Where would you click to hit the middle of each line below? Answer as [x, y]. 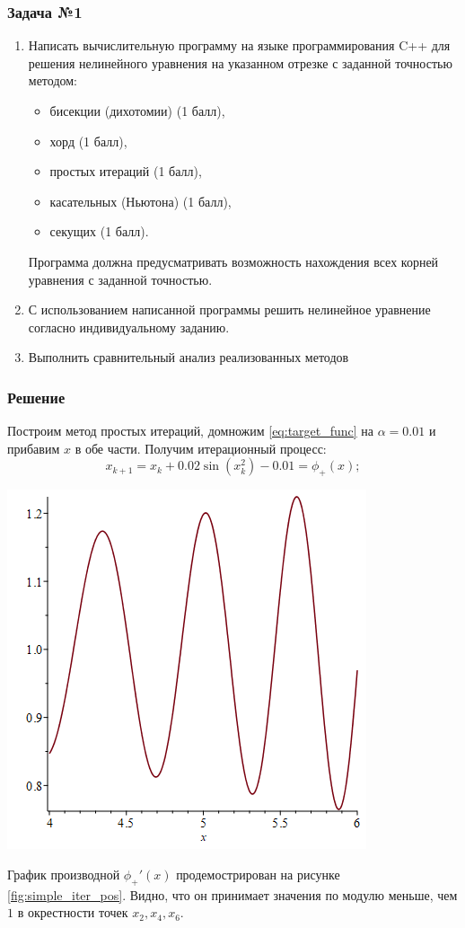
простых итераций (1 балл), [126, 171]
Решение [36, 397]
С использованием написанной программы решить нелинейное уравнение [229, 309]
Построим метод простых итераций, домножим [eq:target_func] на [191, 431]
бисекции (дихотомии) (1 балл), [137, 110]
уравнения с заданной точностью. [120, 279]
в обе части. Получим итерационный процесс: [201, 448]
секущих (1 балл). [99, 231]
